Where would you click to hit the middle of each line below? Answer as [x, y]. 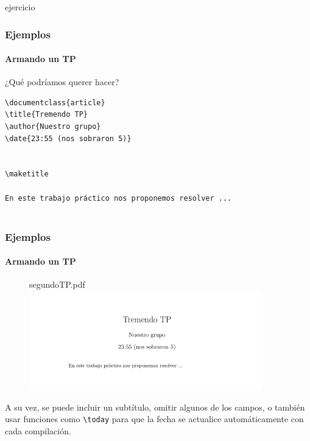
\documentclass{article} [55, 102]
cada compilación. [38, 431]
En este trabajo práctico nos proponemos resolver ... [118, 198]
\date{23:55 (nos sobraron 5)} [68, 138]
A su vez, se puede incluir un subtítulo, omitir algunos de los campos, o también [155, 407]
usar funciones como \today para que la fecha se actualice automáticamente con [154, 419]
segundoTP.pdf [57, 284]
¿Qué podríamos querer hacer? [62, 82]
